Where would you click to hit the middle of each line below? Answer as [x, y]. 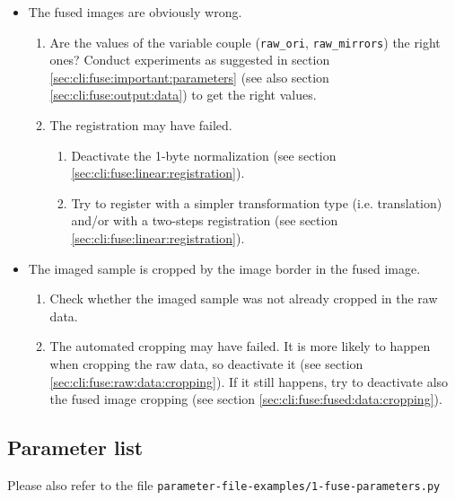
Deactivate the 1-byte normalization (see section [204, 155]
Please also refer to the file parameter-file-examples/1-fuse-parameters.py [224, 484]
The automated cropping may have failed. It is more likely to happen [240, 346]
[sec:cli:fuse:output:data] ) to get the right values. [183, 95]
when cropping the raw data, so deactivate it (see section [206, 363]
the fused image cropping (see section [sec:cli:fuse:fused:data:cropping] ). [246, 399]
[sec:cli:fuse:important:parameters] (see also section [189, 77]
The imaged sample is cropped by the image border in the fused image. [224, 268]
